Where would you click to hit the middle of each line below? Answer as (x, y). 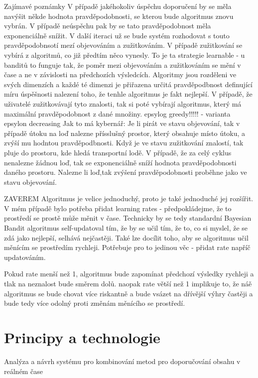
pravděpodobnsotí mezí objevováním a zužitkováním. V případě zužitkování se (123, 45)
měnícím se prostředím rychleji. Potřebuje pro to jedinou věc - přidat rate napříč (127, 247)
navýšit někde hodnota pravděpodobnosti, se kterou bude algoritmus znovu (119, 16)
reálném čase (23, 371)
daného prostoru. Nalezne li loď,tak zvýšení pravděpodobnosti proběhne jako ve (126, 172)
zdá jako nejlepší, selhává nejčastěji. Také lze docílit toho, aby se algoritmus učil (126, 237)
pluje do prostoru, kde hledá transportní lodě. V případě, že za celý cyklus (118, 152)
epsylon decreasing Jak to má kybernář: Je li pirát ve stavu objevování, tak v (122, 123)
